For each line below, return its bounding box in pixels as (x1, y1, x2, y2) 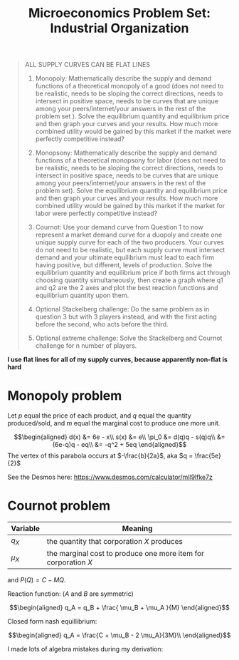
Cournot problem (7, 497, 111, 514)
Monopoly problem (7, 388, 122, 404)
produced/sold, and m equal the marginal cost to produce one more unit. (7, 419, 221, 428)
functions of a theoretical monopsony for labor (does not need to (35, 156, 226, 165)
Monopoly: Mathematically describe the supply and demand (35, 74, 212, 83)
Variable (11, 524, 41, 534)
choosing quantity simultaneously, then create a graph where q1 (35, 276, 224, 284)
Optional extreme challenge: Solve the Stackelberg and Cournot (35, 334, 223, 343)
